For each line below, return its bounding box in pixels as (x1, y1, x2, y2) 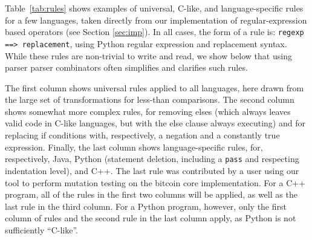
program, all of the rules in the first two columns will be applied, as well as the (5, 188, 297, 201)
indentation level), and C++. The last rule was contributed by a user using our (5, 164, 299, 177)
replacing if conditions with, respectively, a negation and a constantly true (5, 129, 280, 141)
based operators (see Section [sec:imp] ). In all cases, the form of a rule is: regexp (5, 25, 304, 38)
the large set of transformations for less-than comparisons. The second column (5, 93, 294, 106)
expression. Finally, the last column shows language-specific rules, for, (5, 140, 263, 153)
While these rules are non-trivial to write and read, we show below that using (5, 49, 292, 62)
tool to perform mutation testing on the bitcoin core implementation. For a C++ (5, 176, 306, 189)
